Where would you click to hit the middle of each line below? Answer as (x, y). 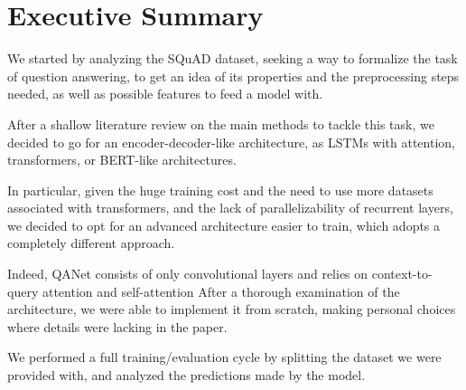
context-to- (402, 274)
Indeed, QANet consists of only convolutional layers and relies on (188, 274)
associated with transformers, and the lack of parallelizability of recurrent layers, (230, 208)
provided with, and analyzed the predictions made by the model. (186, 375)
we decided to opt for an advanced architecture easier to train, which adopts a (224, 225)
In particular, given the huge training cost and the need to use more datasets (220, 190)
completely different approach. (91, 243)
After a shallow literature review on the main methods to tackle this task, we (221, 124)
